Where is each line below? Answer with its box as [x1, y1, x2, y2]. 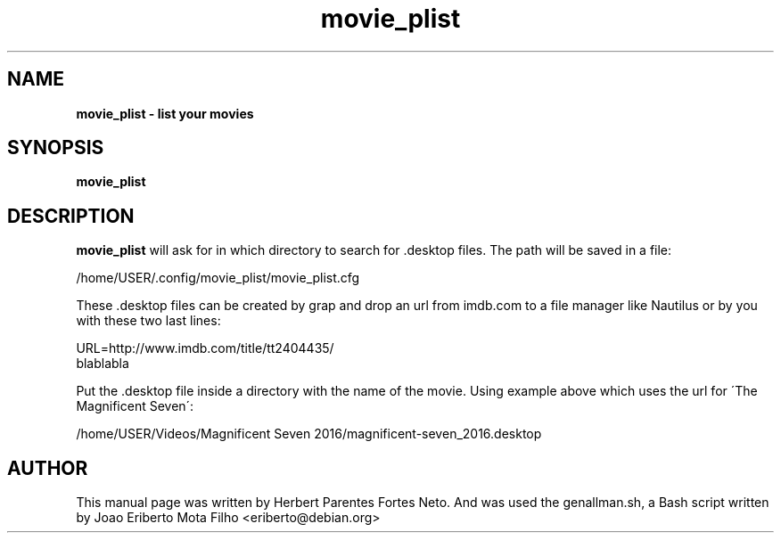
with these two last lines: [76, 313, 221, 329]
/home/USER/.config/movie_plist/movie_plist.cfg [76, 270, 360, 286]
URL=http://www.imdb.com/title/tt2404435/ [76, 340, 334, 356]
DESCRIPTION [7, 204, 135, 227]
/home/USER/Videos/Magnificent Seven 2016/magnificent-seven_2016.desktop [76, 426, 542, 442]
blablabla [76, 356, 129, 372]
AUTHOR [7, 456, 88, 479]
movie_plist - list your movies [76, 105, 254, 121]
